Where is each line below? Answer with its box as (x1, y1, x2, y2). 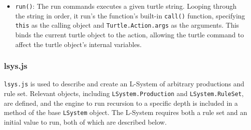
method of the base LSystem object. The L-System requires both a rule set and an (4, 107, 248, 117)
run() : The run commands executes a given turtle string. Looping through (15, 1, 236, 11)
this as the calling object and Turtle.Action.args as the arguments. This (15, 20, 239, 30)
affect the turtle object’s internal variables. (15, 39, 142, 49)
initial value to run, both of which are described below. (4, 116, 167, 127)
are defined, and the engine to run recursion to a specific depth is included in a (4, 97, 238, 108)
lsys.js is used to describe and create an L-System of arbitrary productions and (4, 79, 245, 89)
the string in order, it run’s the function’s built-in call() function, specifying (15, 10, 245, 20)
